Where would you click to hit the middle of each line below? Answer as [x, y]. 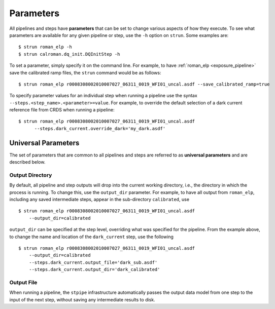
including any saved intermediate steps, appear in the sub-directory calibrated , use [99, 200]
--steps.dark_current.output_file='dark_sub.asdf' [93, 262]
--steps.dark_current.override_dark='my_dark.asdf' [100, 128]
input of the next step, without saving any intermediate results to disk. [82, 299]
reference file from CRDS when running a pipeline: [62, 110]
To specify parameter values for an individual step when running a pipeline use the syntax [103, 96]
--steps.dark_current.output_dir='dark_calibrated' [94, 269]
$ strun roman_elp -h [45, 47]
